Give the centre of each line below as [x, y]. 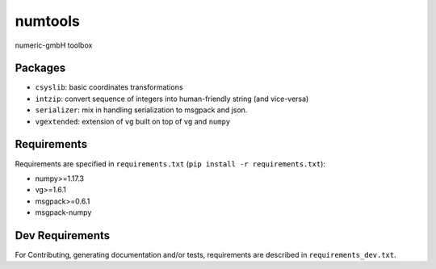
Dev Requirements [63, 235]
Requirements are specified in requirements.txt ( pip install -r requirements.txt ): [170, 164]
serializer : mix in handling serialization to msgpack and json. [141, 110]
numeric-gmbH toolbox [54, 45]
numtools [48, 21]
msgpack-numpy [63, 212]
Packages [40, 68]
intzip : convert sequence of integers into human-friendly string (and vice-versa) [172, 99]
